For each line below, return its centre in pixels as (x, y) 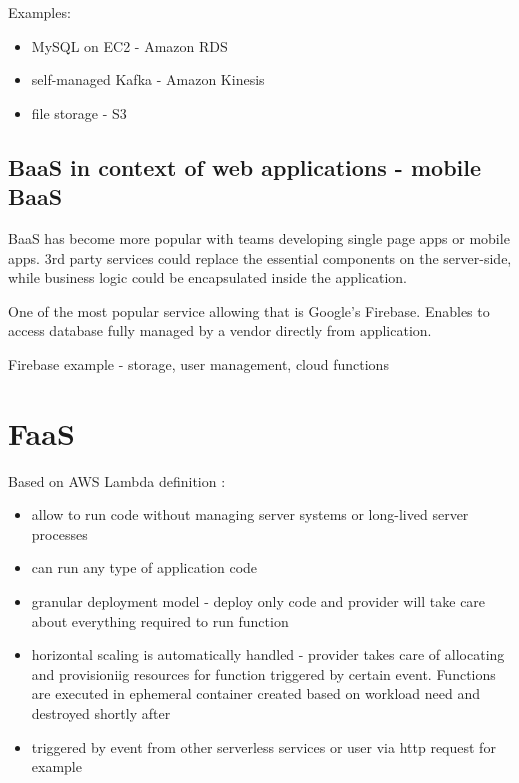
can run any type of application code (144, 567)
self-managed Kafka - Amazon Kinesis (148, 79)
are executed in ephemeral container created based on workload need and (256, 693)
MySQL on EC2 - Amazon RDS (129, 45)
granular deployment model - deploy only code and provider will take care (258, 601)
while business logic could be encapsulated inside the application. (208, 277)
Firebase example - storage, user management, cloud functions (198, 363)
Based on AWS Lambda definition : (117, 480)
